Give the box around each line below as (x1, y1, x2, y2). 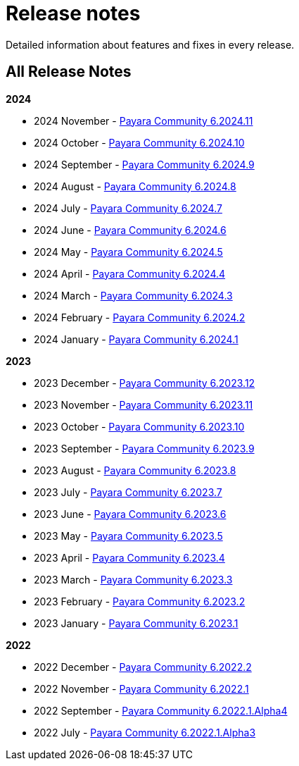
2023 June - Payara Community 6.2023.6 (34, 507, 227, 520)
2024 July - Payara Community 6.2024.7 (34, 202, 222, 214)
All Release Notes (6, 63, 132, 81)
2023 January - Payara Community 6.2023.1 (34, 617, 238, 629)
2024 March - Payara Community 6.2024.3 (34, 289, 233, 302)
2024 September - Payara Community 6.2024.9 (34, 158, 255, 171)
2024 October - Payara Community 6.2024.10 (34, 136, 245, 149)
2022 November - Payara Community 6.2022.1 (34, 682, 249, 695)
